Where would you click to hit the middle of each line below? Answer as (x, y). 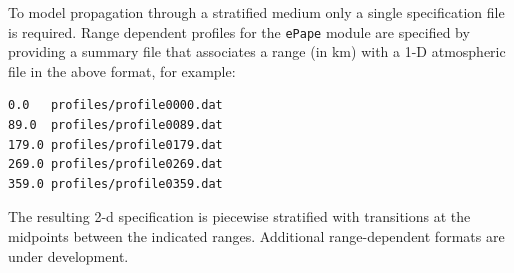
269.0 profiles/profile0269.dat (115, 164)
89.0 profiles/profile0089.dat (115, 125)
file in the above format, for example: (122, 70)
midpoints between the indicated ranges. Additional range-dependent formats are (256, 236)
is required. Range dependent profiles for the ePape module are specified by (239, 31)
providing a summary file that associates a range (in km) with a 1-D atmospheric (257, 51)
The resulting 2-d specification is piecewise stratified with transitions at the (239, 216)
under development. (68, 255)
